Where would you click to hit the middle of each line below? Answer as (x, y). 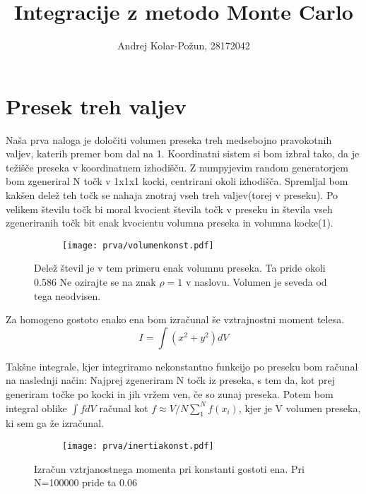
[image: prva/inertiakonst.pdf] (138, 446)
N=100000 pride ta (75, 482)
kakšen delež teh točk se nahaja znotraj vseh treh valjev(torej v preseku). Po (172, 195)
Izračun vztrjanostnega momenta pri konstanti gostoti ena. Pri (169, 468)
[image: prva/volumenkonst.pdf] (138, 245)
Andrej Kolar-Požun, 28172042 (184, 46)
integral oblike (36, 408)
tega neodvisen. (67, 295)
